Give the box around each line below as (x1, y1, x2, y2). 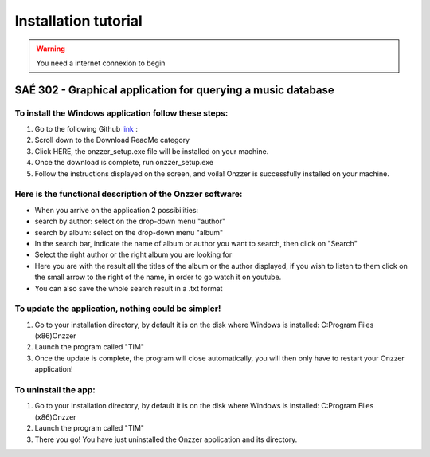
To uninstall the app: (14, 384, 96, 395)
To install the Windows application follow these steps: (14, 108, 229, 119)
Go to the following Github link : (34, 124, 139, 134)
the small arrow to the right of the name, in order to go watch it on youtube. (34, 272, 282, 282)
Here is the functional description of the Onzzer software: (14, 188, 243, 199)
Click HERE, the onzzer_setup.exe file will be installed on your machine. (34, 146, 269, 156)
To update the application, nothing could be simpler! (14, 303, 221, 314)
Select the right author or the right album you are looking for (34, 250, 233, 259)
